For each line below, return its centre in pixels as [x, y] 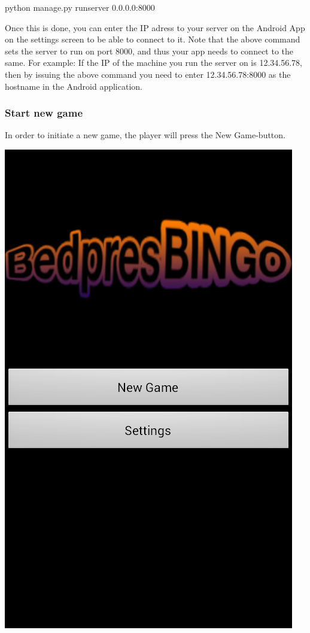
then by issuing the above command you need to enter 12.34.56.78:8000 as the [148, 74]
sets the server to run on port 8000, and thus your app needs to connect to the [149, 51]
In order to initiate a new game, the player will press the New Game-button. [145, 135]
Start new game [44, 113]
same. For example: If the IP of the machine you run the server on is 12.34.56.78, [154, 63]
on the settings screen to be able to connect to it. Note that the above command [153, 39]
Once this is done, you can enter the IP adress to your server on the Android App [155, 27]
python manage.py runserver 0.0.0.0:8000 [80, 7]
